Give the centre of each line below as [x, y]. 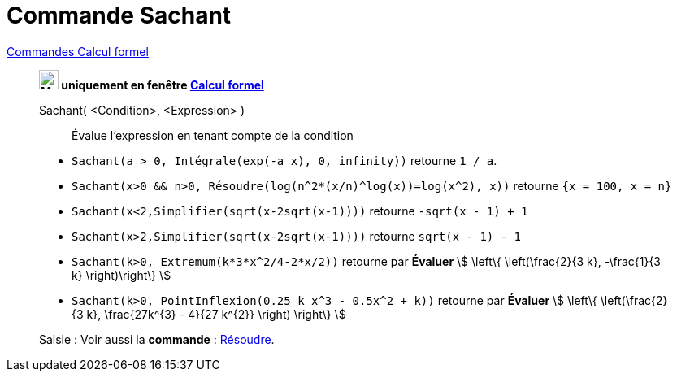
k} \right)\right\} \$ [122, 275]
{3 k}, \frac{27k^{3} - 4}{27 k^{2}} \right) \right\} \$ [209, 314]
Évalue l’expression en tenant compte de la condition [213, 135]
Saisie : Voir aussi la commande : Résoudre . [157, 339]
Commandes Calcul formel [78, 51]
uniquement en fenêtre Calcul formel [163, 85]
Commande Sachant [119, 15]
